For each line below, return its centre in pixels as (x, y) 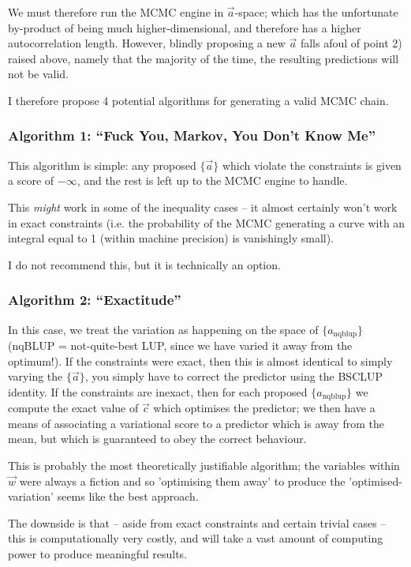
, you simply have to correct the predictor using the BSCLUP (234, 376)
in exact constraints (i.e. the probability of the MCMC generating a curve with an (207, 222)
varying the (35, 376)
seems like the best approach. (128, 496)
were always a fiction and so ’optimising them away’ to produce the (182, 481)
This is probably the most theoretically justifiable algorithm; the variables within (204, 466)
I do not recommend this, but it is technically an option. (144, 264)
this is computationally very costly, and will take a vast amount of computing (196, 538)
